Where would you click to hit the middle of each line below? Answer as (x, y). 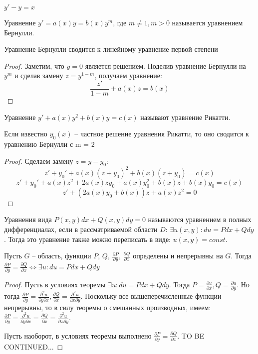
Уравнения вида (28, 219)
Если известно (26, 134)
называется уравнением (207, 22)
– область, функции (62, 256)
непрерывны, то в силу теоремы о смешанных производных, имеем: (108, 307)
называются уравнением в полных (200, 219)
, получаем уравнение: (128, 75)
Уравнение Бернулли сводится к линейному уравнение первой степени (111, 49)
